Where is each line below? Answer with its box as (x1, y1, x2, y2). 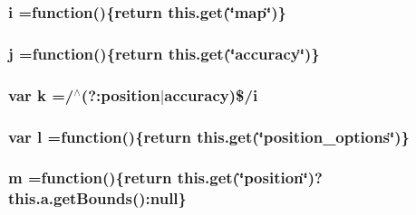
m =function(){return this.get (8, 166, 233, 189)
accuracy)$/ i (164, 83, 258, 106)
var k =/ (8, 83, 74, 106)
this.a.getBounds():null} (8, 187, 187, 210)
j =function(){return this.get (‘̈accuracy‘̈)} (8, 42, 320, 64)
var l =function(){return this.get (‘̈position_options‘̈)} (8, 125, 410, 147)
